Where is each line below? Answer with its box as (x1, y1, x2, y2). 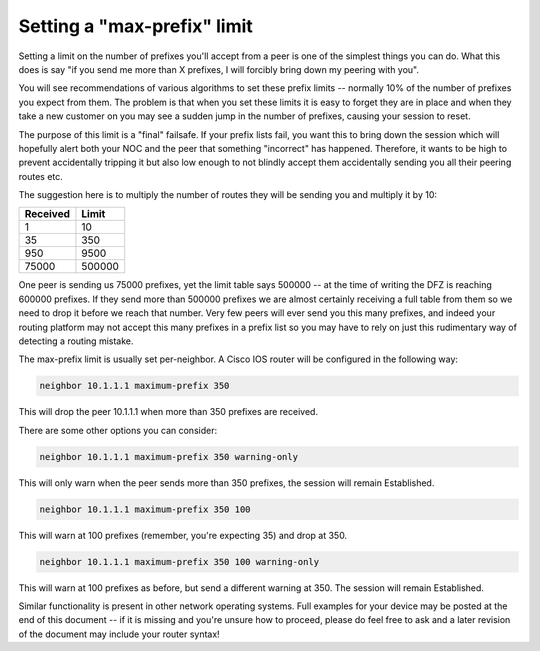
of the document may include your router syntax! (18, 628, 220, 640)
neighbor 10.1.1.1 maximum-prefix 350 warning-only (39, 451, 299, 462)
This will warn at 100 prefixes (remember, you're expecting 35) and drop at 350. (18, 529, 348, 541)
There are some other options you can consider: (18, 424, 218, 436)
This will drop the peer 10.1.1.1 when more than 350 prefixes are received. (18, 406, 319, 418)
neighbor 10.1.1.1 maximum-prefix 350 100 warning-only (39, 556, 320, 567)
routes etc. (18, 170, 64, 182)
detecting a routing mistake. (18, 335, 134, 347)
